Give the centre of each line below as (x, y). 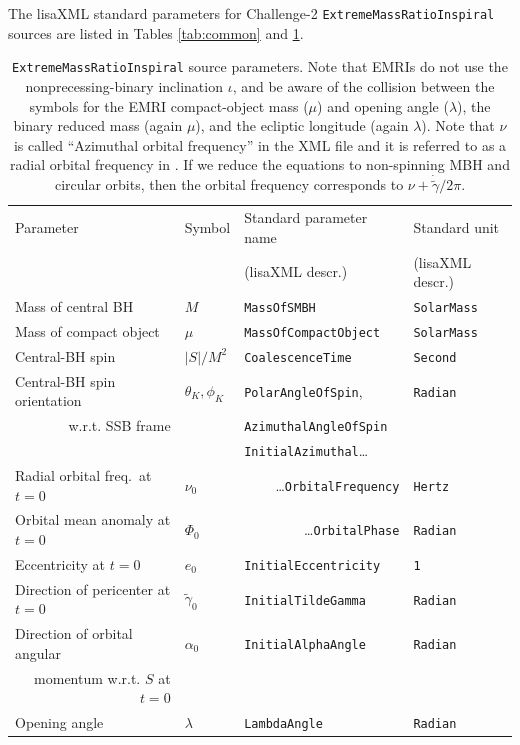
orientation (48, 400)
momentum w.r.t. (87, 677)
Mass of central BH (74, 306)
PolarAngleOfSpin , (303, 390)
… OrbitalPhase (352, 529)
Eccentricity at (60, 563)
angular (38, 652)
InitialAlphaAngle (305, 644)
